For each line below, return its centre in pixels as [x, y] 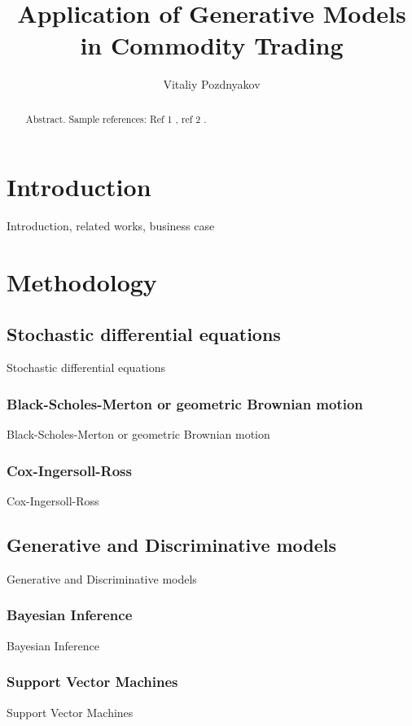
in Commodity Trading [212, 45]
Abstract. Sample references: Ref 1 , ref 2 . [116, 118]
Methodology [82, 282]
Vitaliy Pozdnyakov [212, 84]
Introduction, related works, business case [111, 226]
